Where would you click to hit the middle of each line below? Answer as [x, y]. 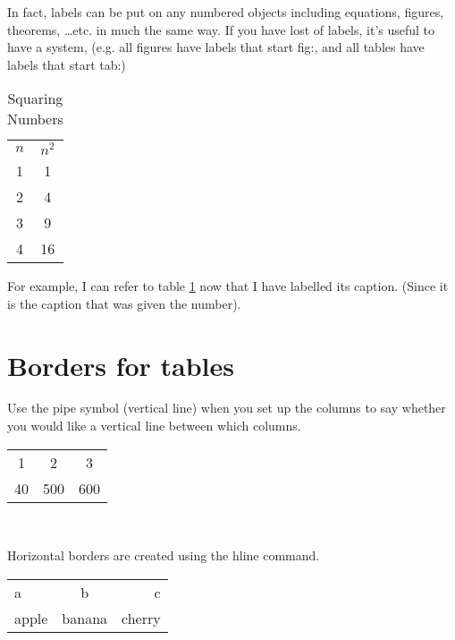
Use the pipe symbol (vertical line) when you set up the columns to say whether [227, 408]
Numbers [35, 119]
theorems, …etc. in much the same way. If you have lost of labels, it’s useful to [221, 29]
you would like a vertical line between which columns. [154, 426]
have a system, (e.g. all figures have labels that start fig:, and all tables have [216, 47]
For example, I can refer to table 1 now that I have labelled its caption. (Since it [228, 286]
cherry [141, 618]
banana [85, 618]
